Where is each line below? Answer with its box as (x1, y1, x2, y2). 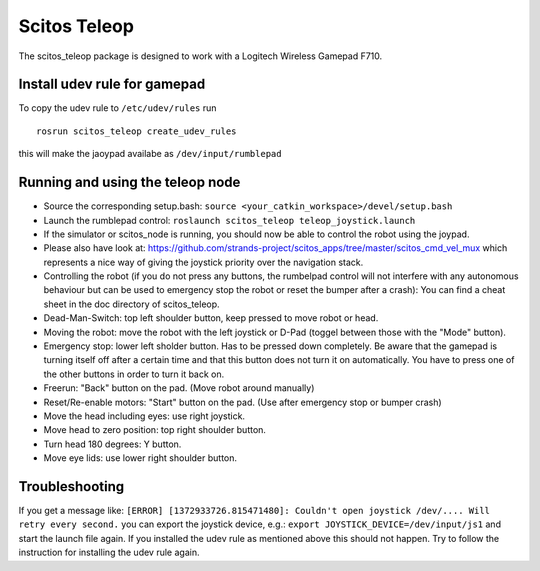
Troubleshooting (18, 478, 125, 495)
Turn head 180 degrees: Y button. (43, 438, 182, 450)
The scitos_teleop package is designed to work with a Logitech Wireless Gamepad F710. (18, 50, 383, 62)
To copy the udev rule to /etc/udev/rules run (18, 102, 217, 114)
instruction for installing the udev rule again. (18, 546, 200, 559)
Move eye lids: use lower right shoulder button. (43, 452, 238, 464)
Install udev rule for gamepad (18, 76, 206, 93)
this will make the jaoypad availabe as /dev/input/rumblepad (18, 148, 282, 160)
